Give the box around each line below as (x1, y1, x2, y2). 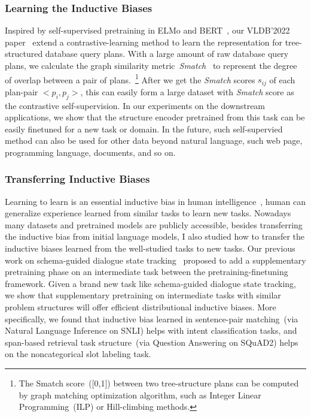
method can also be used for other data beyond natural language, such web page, (5, 134, 303, 147)
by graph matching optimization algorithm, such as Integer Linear (19, 388, 261, 401)
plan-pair (5, 85, 38, 98)
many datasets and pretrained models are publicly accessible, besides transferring (5, 218, 303, 231)
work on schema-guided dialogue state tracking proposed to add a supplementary (5, 253, 306, 266)
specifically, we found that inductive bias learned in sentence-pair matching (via (5, 312, 298, 325)
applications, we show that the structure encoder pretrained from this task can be (5, 111, 305, 123)
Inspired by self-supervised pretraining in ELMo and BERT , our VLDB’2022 (5, 24, 290, 37)
